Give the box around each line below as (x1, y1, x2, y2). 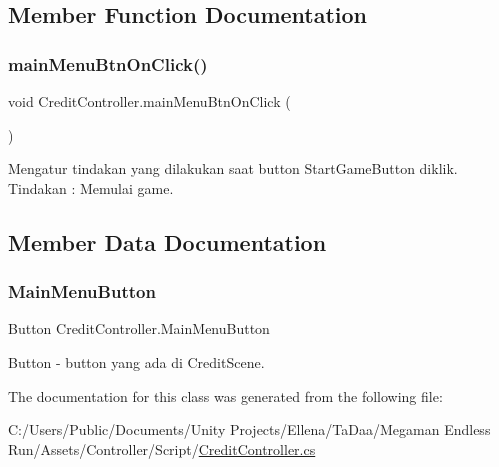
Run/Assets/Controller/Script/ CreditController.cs (8, 438, 316, 459)
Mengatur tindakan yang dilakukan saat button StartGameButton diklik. (8, 158, 458, 179)
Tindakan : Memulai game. (8, 177, 174, 198)
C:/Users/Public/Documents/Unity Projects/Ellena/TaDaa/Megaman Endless (8, 419, 491, 440)
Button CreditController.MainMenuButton (8, 318, 270, 339)
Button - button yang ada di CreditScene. (8, 351, 265, 372)
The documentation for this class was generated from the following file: (8, 385, 443, 406)
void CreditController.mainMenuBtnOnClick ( (8, 91, 291, 111)
